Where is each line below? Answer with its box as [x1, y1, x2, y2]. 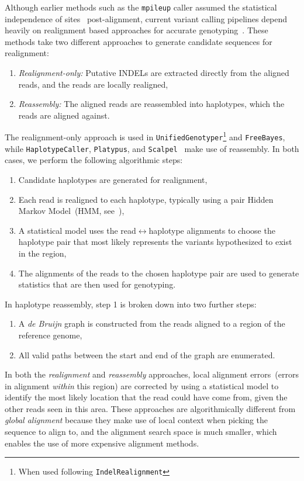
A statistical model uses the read [18, 224, 136, 236]
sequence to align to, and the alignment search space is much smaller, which [5, 425, 277, 438]
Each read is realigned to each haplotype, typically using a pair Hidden [18, 193, 274, 205]
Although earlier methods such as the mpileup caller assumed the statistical [5, 1, 277, 13]
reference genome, [18, 328, 82, 341]
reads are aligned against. [18, 109, 110, 121]
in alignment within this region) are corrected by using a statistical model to [5, 379, 279, 392]
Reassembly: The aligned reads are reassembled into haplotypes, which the [18, 98, 285, 110]
